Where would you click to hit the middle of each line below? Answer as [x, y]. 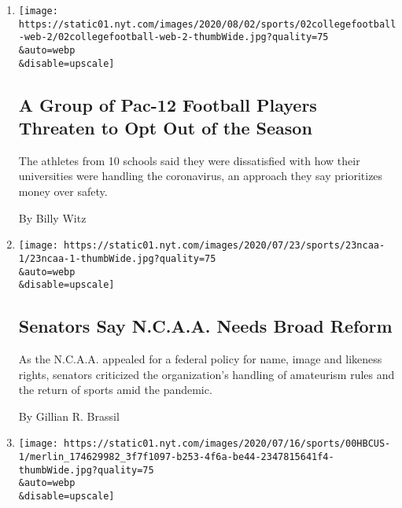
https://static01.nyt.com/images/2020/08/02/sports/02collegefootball [207, 24]
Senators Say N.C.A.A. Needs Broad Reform [205, 326]
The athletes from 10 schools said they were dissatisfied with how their [189, 160]
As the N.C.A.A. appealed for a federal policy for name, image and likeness [200, 359]
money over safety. [63, 191]
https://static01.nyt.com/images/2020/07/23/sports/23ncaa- [225, 246]
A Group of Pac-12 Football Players [168, 104]
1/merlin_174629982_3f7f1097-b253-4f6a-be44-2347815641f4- [176, 457]
